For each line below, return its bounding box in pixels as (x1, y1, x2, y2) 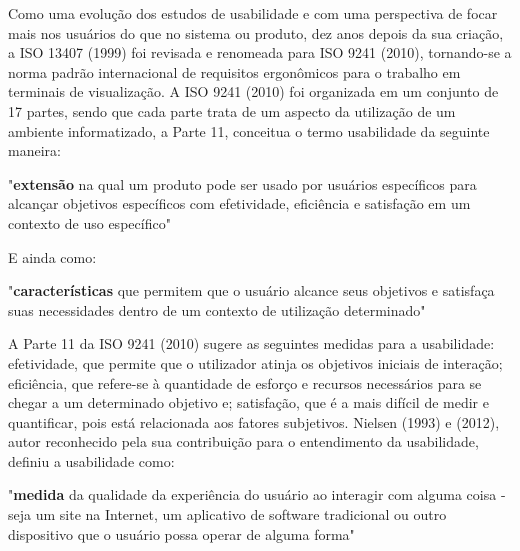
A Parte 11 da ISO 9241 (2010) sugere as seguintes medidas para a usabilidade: (8, 333, 495, 354)
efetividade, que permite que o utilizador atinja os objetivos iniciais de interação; (8, 352, 503, 373)
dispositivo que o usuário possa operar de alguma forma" (8, 523, 355, 544)
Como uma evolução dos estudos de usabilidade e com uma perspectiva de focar (8, 3, 498, 23)
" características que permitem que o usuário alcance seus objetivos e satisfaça (8, 280, 495, 301)
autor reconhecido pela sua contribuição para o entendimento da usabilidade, (8, 431, 479, 452)
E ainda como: (8, 246, 97, 267)
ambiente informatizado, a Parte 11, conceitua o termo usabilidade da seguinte (8, 120, 490, 141)
